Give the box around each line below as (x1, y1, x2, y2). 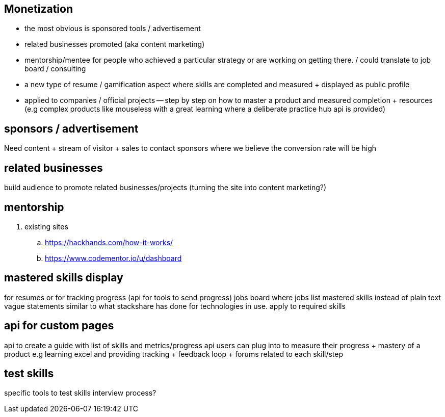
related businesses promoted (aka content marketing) (24, 40, 205, 49)
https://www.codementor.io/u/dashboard (45, 253, 182, 263)
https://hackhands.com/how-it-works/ (45, 238, 173, 247)
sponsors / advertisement (4, 122, 139, 135)
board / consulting (24, 64, 86, 73)
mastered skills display (4, 271, 123, 284)
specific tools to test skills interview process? (4, 388, 156, 398)
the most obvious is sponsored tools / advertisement (24, 24, 201, 33)
